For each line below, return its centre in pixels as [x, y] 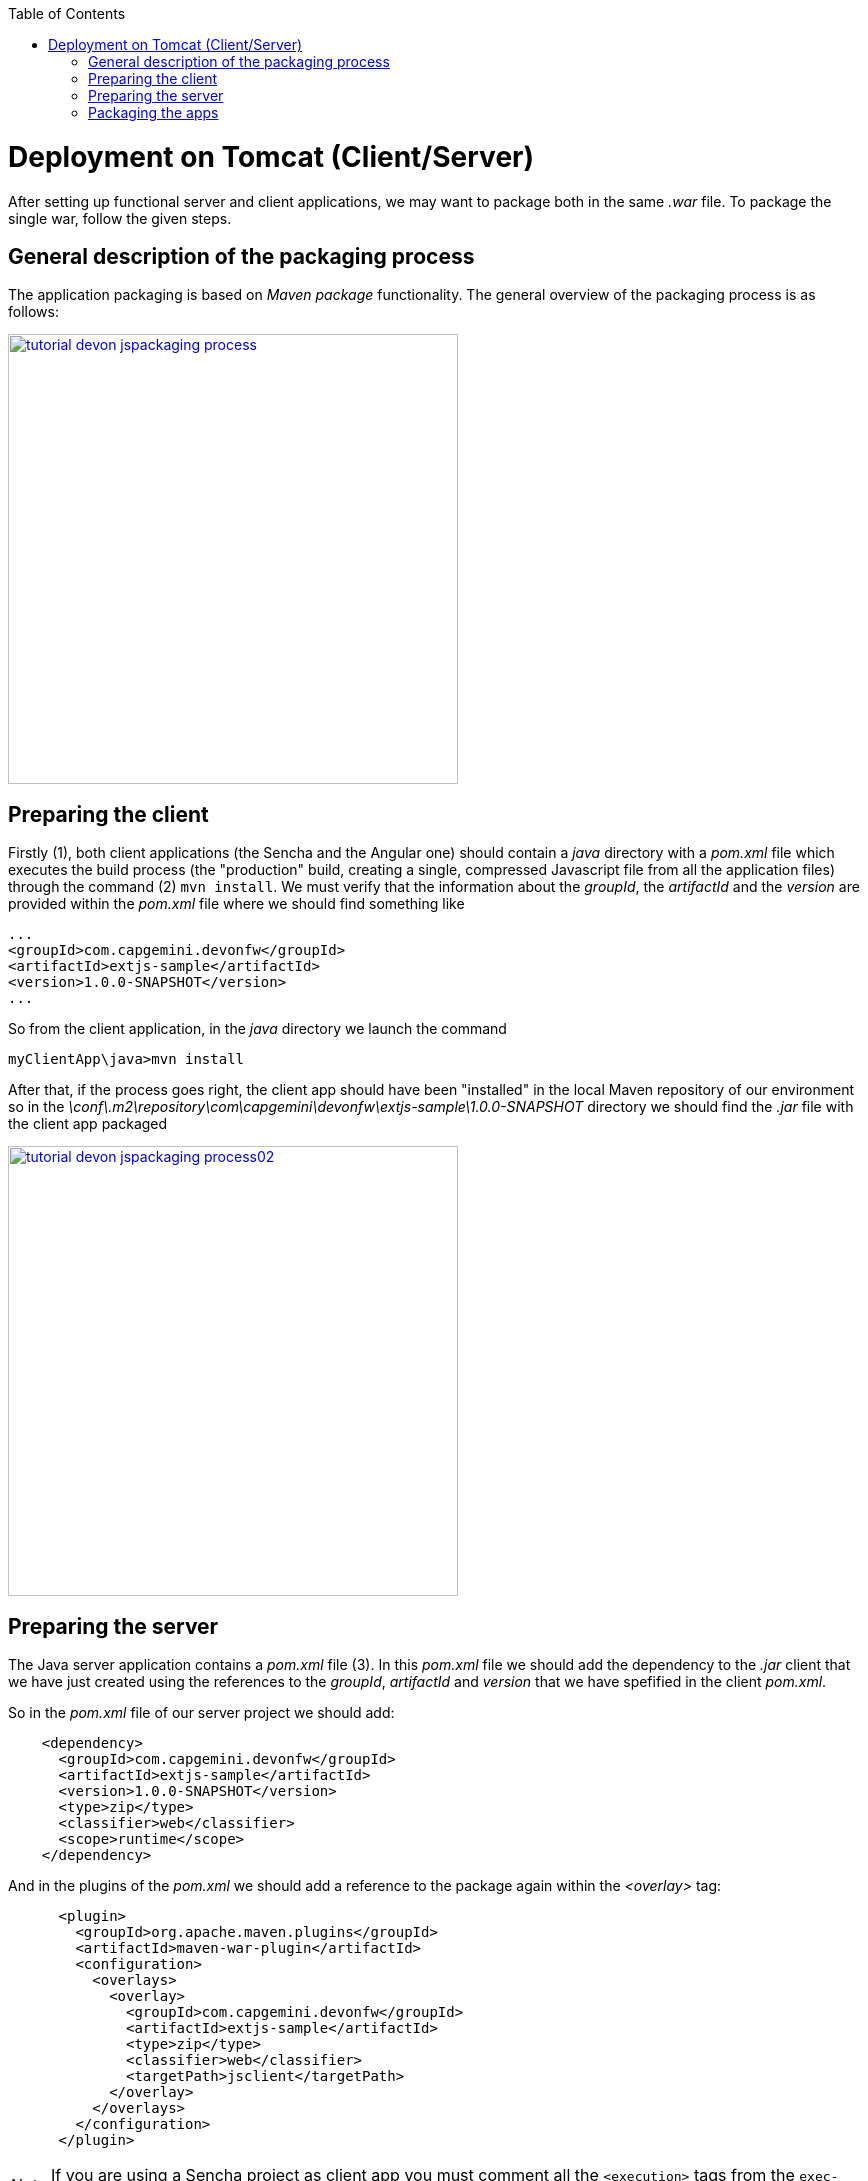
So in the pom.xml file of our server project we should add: [201, 1713]
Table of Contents [67, 13]
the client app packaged [88, 1124]
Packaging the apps [153, 112]
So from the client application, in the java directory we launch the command [257, 1029]
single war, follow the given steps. [120, 218]
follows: [33, 312]
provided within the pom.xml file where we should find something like [236, 904]
